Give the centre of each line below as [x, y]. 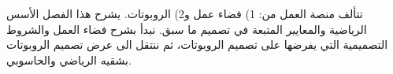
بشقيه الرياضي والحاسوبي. [69, 59]
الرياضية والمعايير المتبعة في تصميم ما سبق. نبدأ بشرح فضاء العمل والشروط [187, 29]
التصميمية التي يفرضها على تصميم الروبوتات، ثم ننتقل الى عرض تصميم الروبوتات [197, 44]
